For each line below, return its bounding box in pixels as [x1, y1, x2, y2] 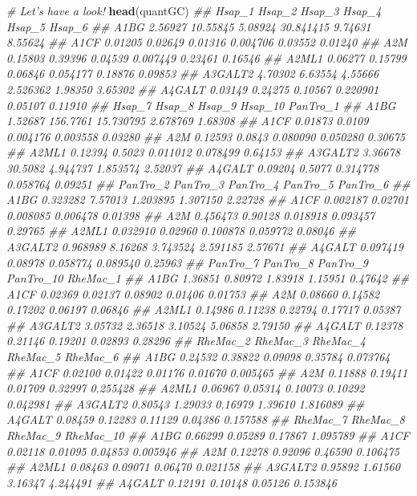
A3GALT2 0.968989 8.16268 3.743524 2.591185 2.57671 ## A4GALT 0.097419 [6, 238, 403, 254]
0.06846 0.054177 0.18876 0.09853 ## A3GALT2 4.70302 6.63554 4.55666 [6, 65, 379, 82]
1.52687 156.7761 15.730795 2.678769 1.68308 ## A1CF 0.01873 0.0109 [6, 112, 369, 129]
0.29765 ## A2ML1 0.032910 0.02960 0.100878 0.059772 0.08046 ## [6, 222, 357, 239]
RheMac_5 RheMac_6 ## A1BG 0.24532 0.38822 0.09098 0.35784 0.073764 [6, 348, 391, 365]
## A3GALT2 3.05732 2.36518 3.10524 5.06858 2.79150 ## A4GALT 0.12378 [6, 316, 403, 333]
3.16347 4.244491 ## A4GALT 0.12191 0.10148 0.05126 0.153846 [6, 474, 337, 490]
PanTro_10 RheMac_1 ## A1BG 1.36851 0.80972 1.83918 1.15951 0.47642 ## [6, 270, 410, 287]
